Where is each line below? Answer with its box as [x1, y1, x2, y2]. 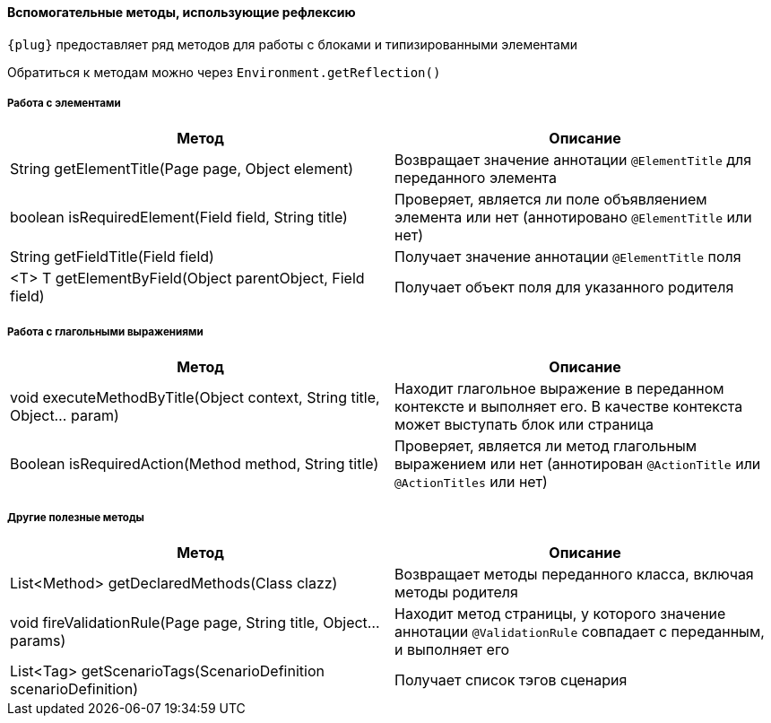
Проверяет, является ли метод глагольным [394, 437, 697, 456]
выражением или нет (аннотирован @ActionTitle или [394, 455, 761, 474]
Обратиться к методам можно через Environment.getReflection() [7, 64, 441, 80]
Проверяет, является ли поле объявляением [394, 190, 707, 209]
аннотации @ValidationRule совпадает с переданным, [394, 622, 765, 640]
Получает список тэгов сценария [394, 670, 628, 689]
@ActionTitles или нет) [394, 473, 548, 492]
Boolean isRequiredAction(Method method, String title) [10, 455, 379, 474]
